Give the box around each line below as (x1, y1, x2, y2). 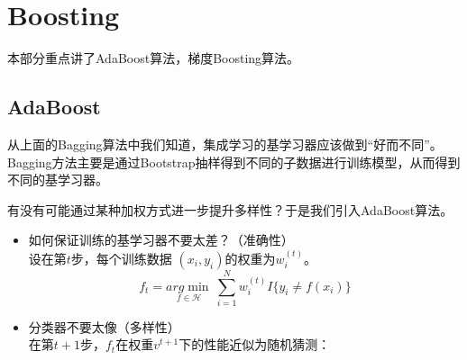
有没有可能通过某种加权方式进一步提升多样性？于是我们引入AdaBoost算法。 (7, 200, 453, 219)
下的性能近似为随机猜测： (179, 335, 331, 354)
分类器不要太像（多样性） (28, 317, 180, 336)
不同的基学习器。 (7, 170, 108, 189)
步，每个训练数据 (70, 248, 172, 267)
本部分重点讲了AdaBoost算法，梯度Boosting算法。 (7, 49, 300, 67)
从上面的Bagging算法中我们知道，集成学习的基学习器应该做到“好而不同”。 (7, 134, 443, 153)
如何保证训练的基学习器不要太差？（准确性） (28, 230, 294, 249)
